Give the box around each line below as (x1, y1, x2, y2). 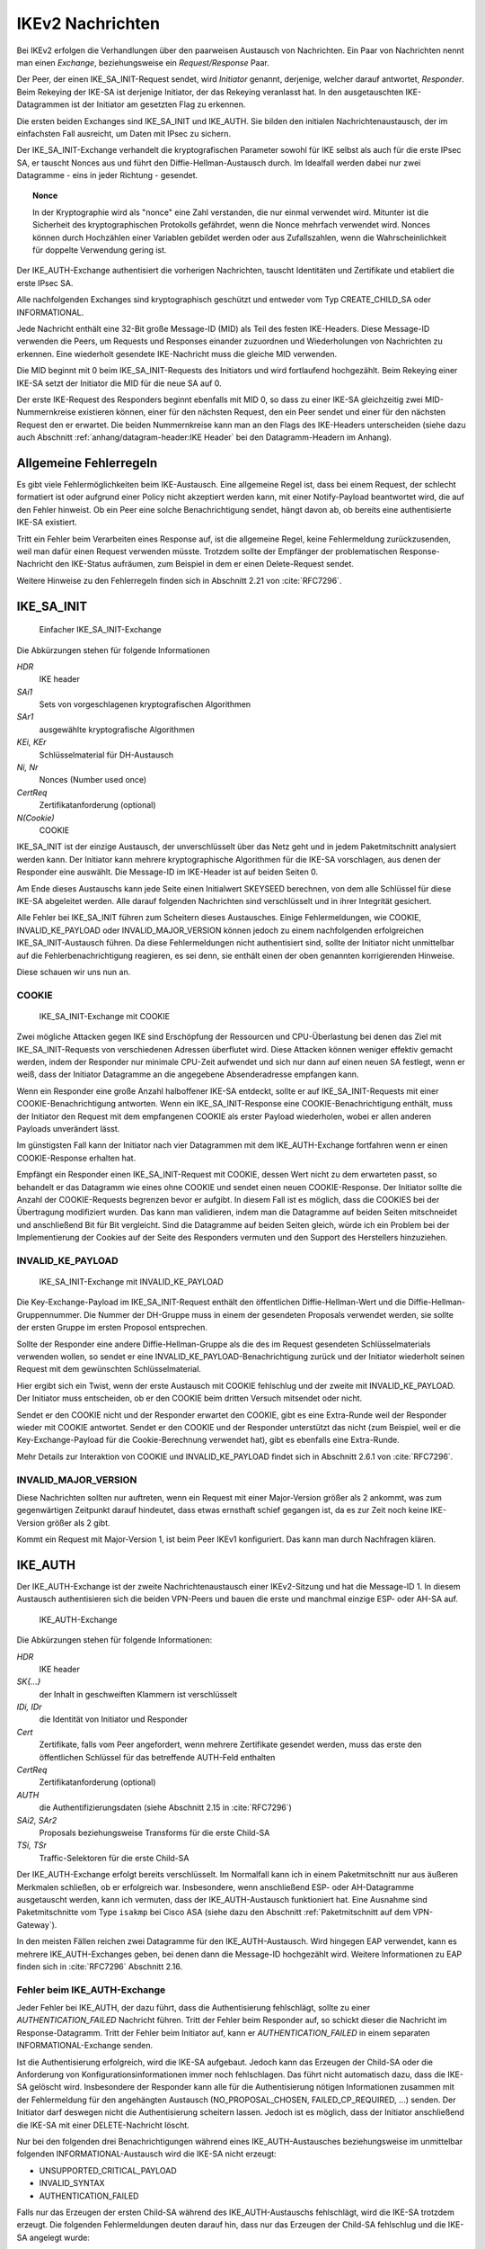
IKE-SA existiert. (16, 517, 78, 528)
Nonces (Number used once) (39, 775, 147, 785)
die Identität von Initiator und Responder (39, 1714, 188, 1725)
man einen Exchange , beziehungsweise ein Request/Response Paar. (16, 57, 269, 67)
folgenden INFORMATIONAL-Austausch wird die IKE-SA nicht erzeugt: (16, 2148, 278, 2159)
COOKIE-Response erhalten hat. (16, 1152, 137, 1163)
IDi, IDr (16, 1701, 42, 1713)
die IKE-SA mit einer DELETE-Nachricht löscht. (16, 2119, 190, 2130)
